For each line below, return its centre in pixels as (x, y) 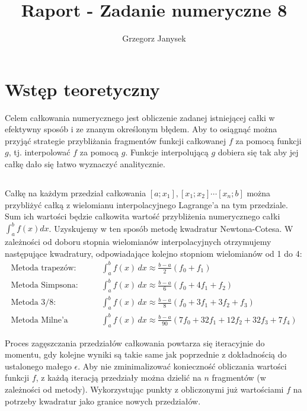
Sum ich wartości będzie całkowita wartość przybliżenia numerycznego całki (143, 216)
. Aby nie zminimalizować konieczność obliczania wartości (182, 366)
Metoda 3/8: (33, 303)
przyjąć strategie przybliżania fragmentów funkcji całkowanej (116, 140)
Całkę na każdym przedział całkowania (76, 193)
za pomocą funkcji (268, 140)
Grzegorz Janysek (154, 38)
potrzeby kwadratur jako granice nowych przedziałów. (103, 401)
